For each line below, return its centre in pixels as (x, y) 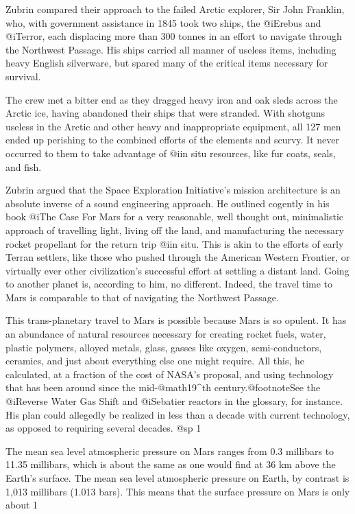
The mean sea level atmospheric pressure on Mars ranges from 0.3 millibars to (170, 451)
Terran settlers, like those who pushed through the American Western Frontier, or (178, 257)
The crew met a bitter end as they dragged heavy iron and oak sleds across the (172, 99)
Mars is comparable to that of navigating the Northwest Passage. (142, 297)
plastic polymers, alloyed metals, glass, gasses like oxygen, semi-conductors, (164, 347)
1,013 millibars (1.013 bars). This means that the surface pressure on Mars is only (178, 491)
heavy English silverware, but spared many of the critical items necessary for (167, 63)
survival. (23, 76)
